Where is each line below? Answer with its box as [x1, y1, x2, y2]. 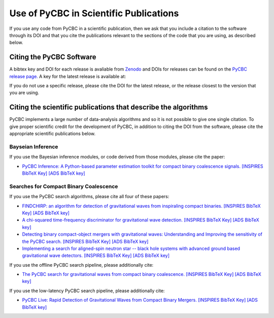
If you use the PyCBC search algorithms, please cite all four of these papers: [9, 194, 169, 200]
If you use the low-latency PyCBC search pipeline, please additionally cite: [9, 288, 165, 294]
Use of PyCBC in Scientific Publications [9, 8, 179, 19]
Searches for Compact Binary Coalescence [9, 183, 118, 190]
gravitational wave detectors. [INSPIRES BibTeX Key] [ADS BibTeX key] [22, 252, 170, 259]
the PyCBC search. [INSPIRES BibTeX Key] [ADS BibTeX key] [22, 238, 149, 244]
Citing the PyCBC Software [9, 53, 96, 61]
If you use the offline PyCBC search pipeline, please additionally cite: [9, 262, 154, 268]
